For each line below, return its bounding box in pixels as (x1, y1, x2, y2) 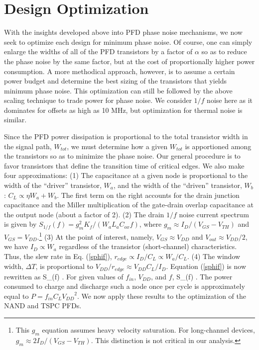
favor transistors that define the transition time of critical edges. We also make (4, 160, 245, 171)
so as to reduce (201, 46, 247, 57)
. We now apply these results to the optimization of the (77, 290, 246, 301)
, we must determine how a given (67, 141, 168, 151)
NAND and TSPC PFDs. (4, 300, 82, 311)
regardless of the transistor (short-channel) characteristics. (59, 241, 237, 252)
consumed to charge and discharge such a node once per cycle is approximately (4, 281, 245, 291)
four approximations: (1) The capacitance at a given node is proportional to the (4, 170, 248, 180)
